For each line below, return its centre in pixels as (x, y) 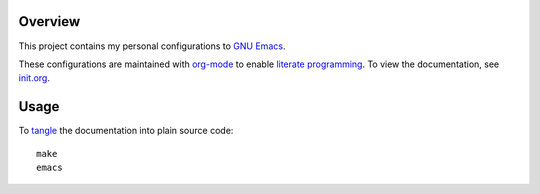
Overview (49, 21)
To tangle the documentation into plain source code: (126, 131)
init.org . (34, 78)
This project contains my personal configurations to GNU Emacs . (152, 46)
